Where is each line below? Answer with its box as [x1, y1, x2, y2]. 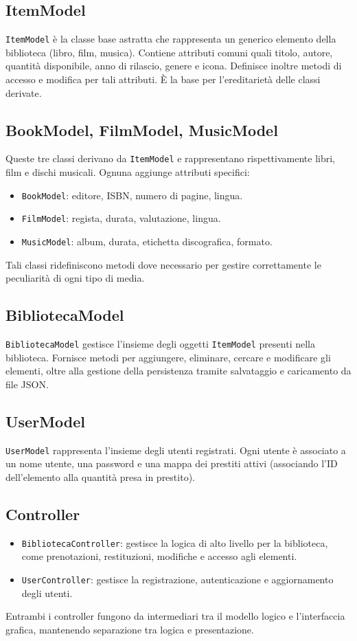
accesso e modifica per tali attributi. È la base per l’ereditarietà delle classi [5, 72, 321, 87]
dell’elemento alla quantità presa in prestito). [5, 469, 195, 484]
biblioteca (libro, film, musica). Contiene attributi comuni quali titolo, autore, [5, 45, 333, 59]
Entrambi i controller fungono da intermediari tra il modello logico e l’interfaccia [5, 609, 345, 623]
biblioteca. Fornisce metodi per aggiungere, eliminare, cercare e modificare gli [5, 350, 331, 364]
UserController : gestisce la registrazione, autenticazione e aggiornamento [21, 572, 334, 586]
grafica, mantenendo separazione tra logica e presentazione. [5, 622, 254, 636]
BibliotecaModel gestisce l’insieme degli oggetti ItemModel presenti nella [5, 337, 315, 351]
